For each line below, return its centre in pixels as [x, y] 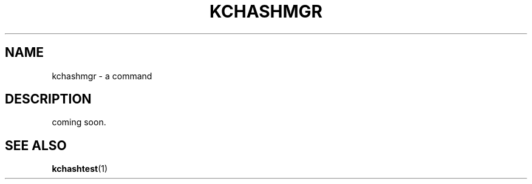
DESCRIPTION [48, 99]
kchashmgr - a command [102, 76]
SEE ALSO [36, 145]
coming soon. [79, 122]
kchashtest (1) [80, 169]
